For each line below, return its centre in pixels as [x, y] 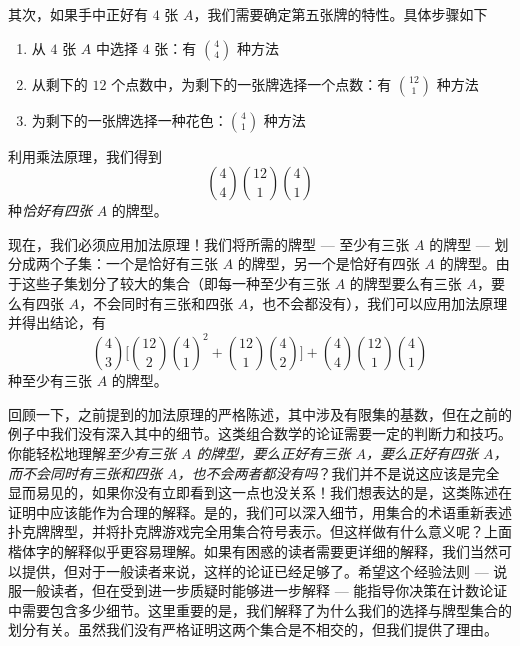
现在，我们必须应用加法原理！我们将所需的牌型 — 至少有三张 [209, 243]
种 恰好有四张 [50, 210]
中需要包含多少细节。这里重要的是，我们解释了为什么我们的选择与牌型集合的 [260, 609]
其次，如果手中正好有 [78, 14]
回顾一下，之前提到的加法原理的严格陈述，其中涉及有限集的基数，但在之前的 [260, 413]
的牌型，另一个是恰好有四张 [328, 263]
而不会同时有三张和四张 [85, 472]
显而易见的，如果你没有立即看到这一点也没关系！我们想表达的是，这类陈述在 [260, 492]
